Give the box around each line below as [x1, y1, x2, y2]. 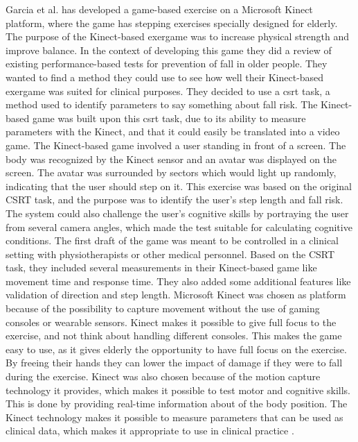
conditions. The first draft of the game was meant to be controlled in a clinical [6, 233, 339, 248]
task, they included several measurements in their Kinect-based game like [6, 260, 317, 275]
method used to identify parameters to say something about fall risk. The [6, 97, 318, 112]
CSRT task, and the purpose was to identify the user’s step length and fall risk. [6, 192, 343, 207]
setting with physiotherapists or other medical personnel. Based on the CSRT [6, 246, 335, 261]
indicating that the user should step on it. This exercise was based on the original [6, 178, 352, 193]
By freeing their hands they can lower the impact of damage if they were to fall [6, 355, 343, 370]
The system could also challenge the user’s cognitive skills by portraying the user [6, 205, 349, 220]
